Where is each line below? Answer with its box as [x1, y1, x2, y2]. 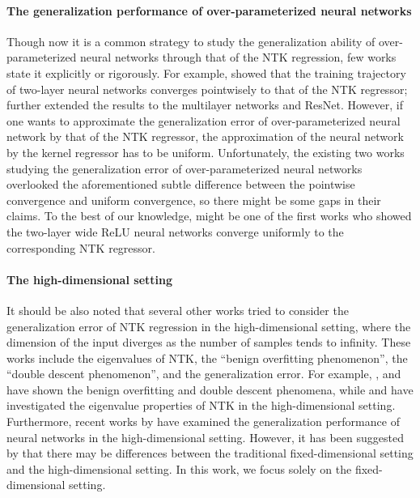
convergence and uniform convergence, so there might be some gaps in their [6, 191, 381, 208]
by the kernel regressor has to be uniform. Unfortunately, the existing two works [6, 143, 405, 160]
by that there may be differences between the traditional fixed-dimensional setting [6, 445, 414, 462]
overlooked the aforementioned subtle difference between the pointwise [6, 176, 355, 193]
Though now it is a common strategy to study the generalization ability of [6, 32, 375, 49]
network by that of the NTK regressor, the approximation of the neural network [6, 128, 404, 145]
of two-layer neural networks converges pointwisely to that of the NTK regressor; [6, 80, 408, 97]
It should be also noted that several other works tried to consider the [6, 301, 349, 318]
